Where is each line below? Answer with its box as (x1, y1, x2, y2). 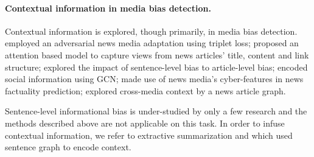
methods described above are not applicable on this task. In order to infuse (5, 116, 285, 129)
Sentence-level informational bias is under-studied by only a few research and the (5, 105, 307, 117)
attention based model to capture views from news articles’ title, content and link (5, 48, 309, 61)
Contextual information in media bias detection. (5, 1, 211, 14)
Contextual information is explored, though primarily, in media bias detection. (5, 24, 298, 37)
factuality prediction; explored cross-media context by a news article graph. (5, 84, 286, 97)
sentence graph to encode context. (5, 141, 131, 153)
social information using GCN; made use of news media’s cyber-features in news (5, 72, 304, 85)
